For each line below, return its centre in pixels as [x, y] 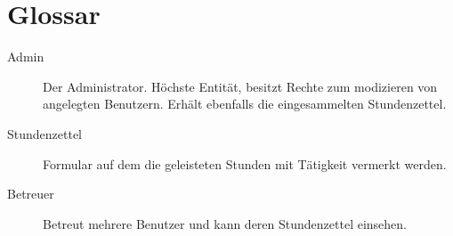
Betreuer [31, 194]
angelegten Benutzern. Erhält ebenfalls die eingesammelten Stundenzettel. [245, 104]
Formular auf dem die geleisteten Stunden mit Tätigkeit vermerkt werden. [245, 163]
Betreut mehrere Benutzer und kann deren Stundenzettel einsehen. [225, 223]
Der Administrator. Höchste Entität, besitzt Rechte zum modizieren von [240, 86]
